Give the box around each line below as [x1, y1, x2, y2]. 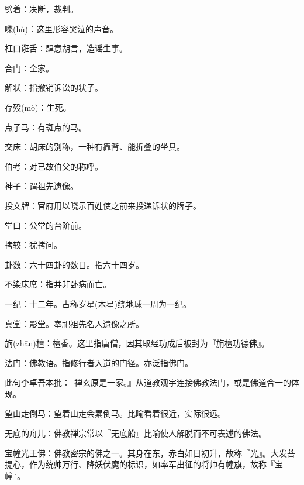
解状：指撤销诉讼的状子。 [5, 81, 103, 94]
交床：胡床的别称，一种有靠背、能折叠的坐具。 [5, 140, 185, 153]
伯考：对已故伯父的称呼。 [5, 160, 103, 172]
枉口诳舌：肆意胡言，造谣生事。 [5, 42, 127, 54]
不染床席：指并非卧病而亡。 [5, 278, 111, 290]
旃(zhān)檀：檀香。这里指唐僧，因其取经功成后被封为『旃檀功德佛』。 [5, 337, 270, 349]
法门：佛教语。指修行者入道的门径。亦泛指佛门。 [5, 356, 193, 369]
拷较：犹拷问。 [5, 239, 62, 251]
